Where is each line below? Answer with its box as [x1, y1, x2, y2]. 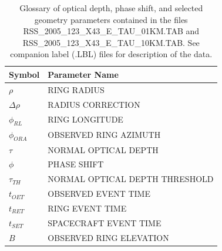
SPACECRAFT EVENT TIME [48, 216, 162, 229]
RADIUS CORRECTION [48, 98, 140, 110]
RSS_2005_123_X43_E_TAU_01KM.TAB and [23, 25, 200, 37]
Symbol [9, 68, 40, 80]
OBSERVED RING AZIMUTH [48, 128, 161, 141]
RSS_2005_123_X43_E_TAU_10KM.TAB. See [22, 36, 200, 48]
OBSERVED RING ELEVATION [48, 231, 169, 243]
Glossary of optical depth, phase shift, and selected [19, 2, 203, 14]
